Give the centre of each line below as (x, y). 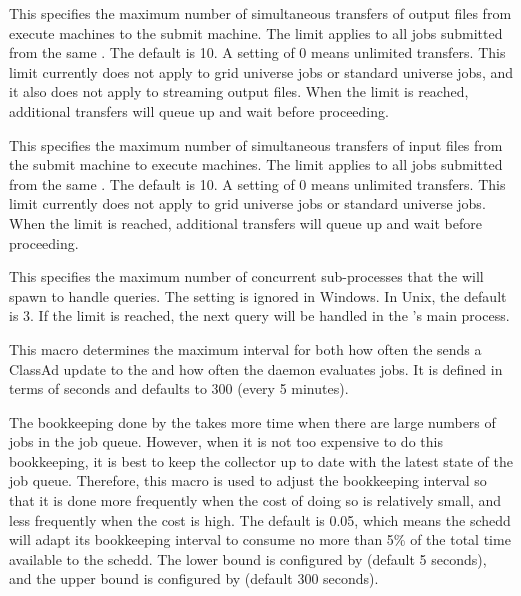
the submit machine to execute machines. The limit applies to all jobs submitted (256, 164)
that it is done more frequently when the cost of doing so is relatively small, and (255, 500)
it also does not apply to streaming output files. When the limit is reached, (239, 91)
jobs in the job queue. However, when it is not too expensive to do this (226, 441)
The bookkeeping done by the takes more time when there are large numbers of (252, 421)
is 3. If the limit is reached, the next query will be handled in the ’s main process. (259, 315)
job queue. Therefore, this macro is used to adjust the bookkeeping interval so (248, 480)
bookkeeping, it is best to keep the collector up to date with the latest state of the (261, 460)
